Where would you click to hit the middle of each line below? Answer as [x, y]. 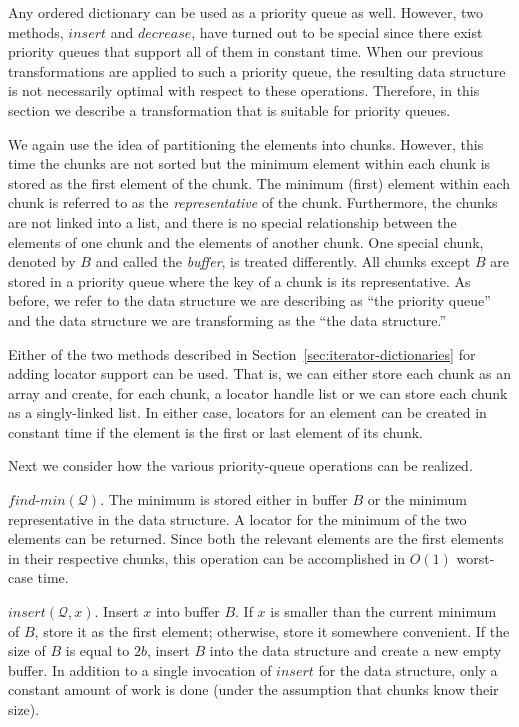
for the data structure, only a [408, 669]
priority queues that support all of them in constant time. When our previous [245, 51]
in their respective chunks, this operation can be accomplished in [207, 557]
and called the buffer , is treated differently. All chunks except [283, 261]
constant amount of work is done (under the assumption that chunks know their [253, 689]
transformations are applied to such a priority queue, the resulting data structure [257, 70]
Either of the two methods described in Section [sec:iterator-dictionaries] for [242, 353]
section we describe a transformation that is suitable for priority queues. [229, 109]
